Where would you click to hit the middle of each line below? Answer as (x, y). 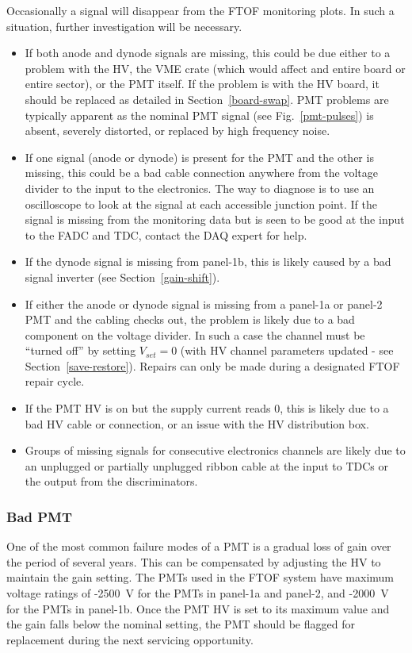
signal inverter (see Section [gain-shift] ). (122, 277)
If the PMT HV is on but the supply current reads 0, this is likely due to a (207, 408)
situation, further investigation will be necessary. (124, 26)
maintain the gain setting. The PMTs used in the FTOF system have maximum (200, 577)
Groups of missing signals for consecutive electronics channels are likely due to (215, 450)
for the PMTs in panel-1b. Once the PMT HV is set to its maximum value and (198, 608)
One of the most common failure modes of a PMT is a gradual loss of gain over (199, 546)
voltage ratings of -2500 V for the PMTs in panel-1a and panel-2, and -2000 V (198, 593)
